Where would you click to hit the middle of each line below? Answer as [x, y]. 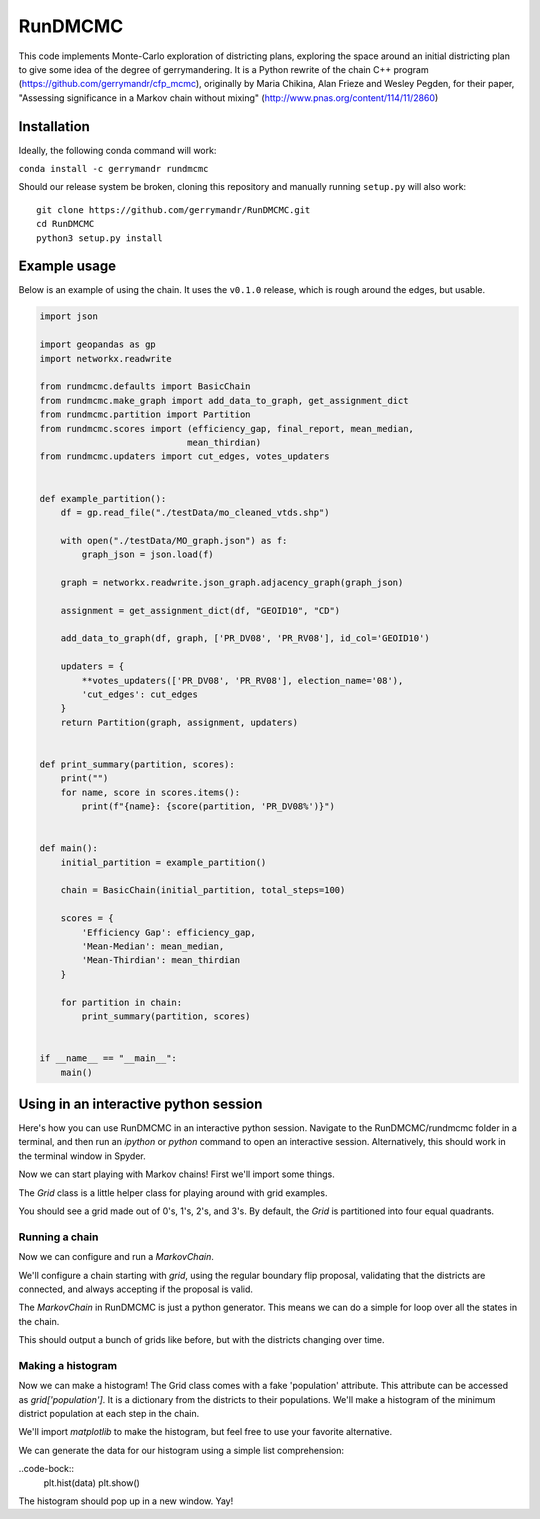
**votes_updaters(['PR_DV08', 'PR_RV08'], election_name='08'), [242, 680]
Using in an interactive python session [140, 1103]
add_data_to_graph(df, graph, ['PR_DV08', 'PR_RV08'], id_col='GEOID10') [245, 638]
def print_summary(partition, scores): [137, 764]
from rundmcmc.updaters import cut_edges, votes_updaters [184, 456]
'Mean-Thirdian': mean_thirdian [160, 960]
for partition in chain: [121, 1002]
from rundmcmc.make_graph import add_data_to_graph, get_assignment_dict [224, 400]
